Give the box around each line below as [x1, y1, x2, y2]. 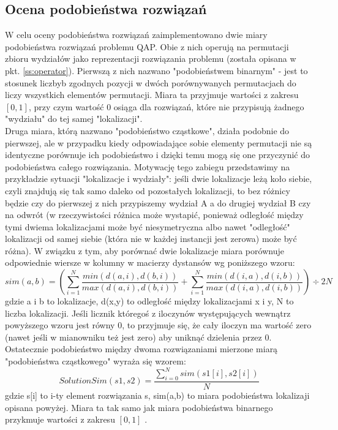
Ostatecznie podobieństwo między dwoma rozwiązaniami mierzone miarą [5, 342, 278, 355]
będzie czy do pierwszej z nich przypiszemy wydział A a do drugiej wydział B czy [5, 196, 311, 209]
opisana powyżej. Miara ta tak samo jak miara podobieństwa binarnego [5, 401, 273, 413]
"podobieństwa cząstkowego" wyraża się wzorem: [5, 355, 186, 368]
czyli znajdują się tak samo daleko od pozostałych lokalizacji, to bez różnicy [5, 184, 290, 197]
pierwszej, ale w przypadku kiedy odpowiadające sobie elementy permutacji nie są [5, 136, 312, 149]
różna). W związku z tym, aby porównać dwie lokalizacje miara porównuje [5, 244, 284, 257]
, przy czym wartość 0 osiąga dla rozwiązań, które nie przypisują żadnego [28, 100, 304, 113]
